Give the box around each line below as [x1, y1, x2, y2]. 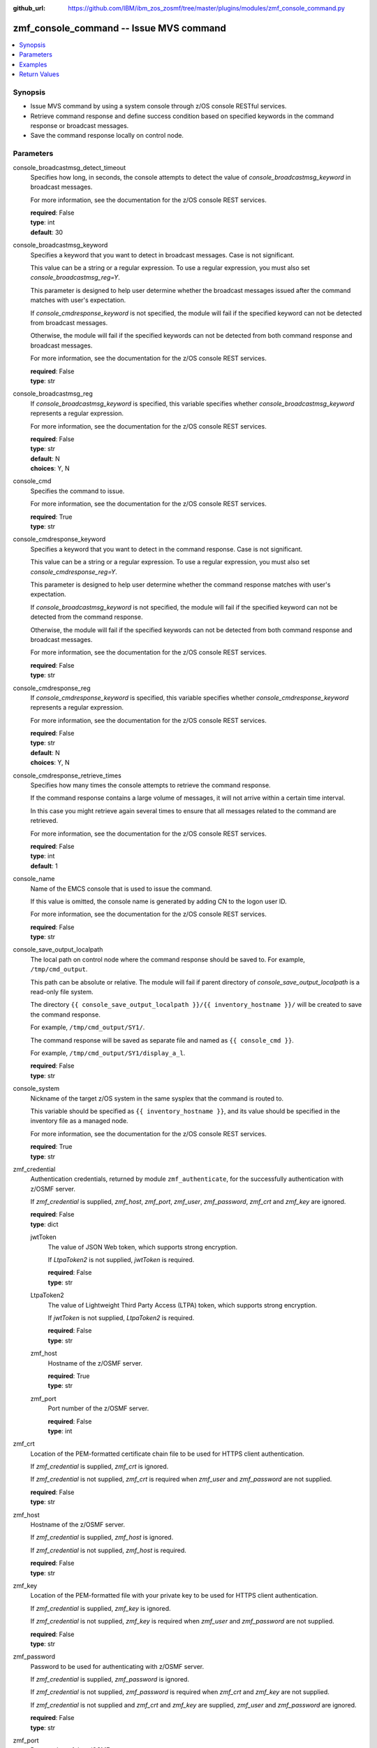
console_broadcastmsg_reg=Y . [30, 273, 120, 282]
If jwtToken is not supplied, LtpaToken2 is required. [47, 1313, 195, 1321]
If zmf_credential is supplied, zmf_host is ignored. [30, 1533, 174, 1542]
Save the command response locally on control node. [30, 131, 184, 140]
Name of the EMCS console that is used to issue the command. [30, 884, 212, 893]
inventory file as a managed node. [30, 1117, 128, 1125]
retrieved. [30, 817, 59, 825]
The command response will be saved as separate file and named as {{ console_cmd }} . [30, 1036, 295, 1045]
